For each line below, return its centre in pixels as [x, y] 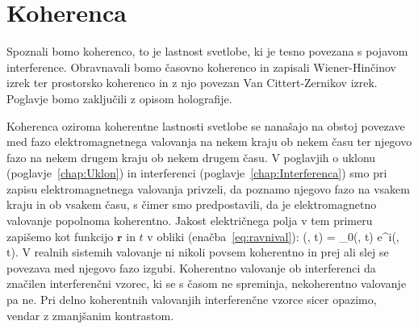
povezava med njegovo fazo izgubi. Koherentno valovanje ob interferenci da [191, 267]
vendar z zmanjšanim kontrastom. [90, 315]
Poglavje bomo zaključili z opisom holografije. [119, 98]
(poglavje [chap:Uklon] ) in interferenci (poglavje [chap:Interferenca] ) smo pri [197, 173]
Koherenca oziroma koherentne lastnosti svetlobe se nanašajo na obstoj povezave [206, 125]
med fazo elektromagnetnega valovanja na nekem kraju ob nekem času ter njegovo [209, 142]
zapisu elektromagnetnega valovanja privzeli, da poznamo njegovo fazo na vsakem [208, 188]
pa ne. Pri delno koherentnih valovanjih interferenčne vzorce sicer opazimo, [192, 300]
